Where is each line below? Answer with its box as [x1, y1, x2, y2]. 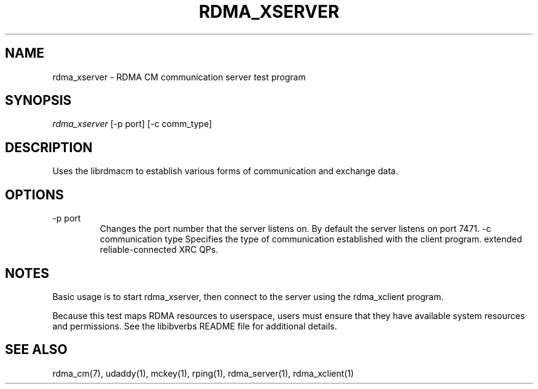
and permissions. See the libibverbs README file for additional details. [52, 320, 337, 331]
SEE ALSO [5, 342, 68, 358]
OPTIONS [5, 187, 64, 202]
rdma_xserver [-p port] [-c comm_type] [52, 118, 212, 129]
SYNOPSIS [5, 93, 72, 109]
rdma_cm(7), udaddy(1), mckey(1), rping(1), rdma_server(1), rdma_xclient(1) [52, 368, 354, 379]
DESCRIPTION [5, 139, 93, 155]
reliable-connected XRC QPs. [99, 244, 219, 255]
